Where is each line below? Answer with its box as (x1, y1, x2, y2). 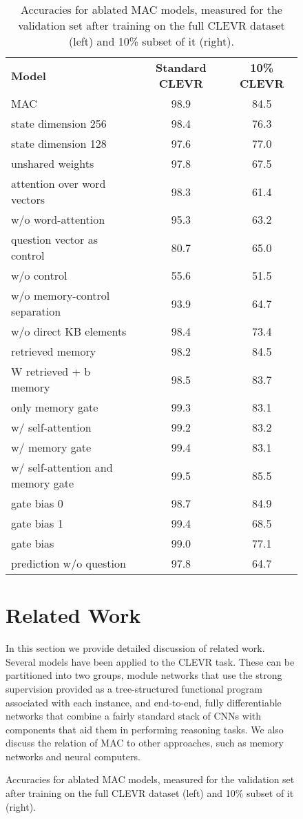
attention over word (11, 175, 106, 191)
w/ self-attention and (11, 459, 113, 475)
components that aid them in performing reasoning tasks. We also (6, 722, 284, 736)
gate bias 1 (11, 515, 63, 531)
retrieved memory (11, 343, 96, 359)
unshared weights (11, 155, 94, 171)
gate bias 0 (11, 495, 63, 511)
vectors (11, 191, 45, 207)
